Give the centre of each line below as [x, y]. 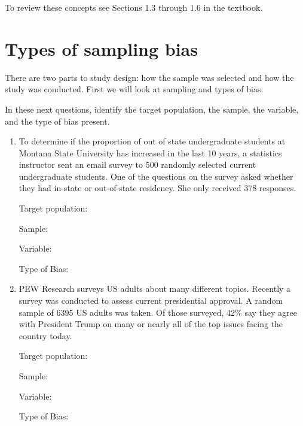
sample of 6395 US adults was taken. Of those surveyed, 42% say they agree [158, 312]
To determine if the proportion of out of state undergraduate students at [152, 141]
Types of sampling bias [101, 48]
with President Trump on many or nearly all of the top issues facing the [151, 324]
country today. [45, 335]
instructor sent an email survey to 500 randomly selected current [137, 164]
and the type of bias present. [57, 121]
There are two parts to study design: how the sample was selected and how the [149, 77]
